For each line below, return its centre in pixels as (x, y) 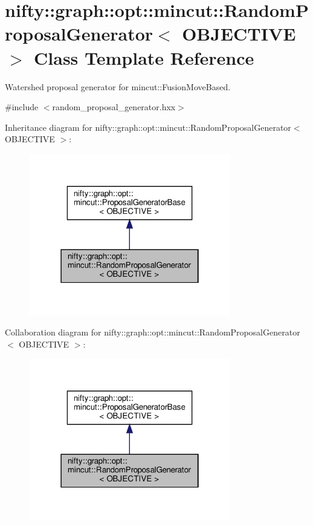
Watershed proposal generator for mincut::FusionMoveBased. (118, 86)
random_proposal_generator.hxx (114, 107)
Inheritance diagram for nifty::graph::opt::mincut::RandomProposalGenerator (148, 127)
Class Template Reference (144, 57)
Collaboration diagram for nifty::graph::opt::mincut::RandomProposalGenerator (153, 332)
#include (22, 107)
